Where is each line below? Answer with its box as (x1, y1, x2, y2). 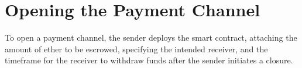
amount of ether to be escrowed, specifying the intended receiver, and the (5, 42, 268, 55)
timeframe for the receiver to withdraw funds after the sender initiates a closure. (5, 54, 293, 66)
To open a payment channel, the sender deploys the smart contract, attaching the (5, 31, 297, 44)
